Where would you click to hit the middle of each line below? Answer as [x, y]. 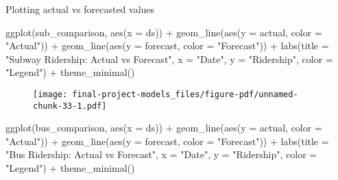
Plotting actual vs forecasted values [80, 9]
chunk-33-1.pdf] [70, 106]
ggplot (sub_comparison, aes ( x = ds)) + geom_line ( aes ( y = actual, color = [164, 32]
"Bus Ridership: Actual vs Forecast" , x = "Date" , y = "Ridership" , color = [161, 154]
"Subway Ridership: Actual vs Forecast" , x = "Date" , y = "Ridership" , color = [169, 59]
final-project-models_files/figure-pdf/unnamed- [185, 94]
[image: [50, 94]
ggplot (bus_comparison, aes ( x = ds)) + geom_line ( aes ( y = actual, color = [164, 128]
